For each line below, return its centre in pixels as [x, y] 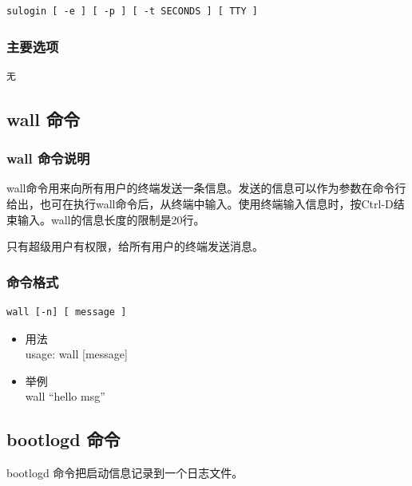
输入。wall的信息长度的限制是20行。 [111, 219]
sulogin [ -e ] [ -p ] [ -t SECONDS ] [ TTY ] [132, 11]
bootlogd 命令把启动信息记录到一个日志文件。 [125, 473]
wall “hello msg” [65, 396]
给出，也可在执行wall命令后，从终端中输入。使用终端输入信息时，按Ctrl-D [200, 203]
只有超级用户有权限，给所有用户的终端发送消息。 [135, 246]
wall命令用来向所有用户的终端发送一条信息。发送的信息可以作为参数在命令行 [206, 188]
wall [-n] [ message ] [67, 312]
